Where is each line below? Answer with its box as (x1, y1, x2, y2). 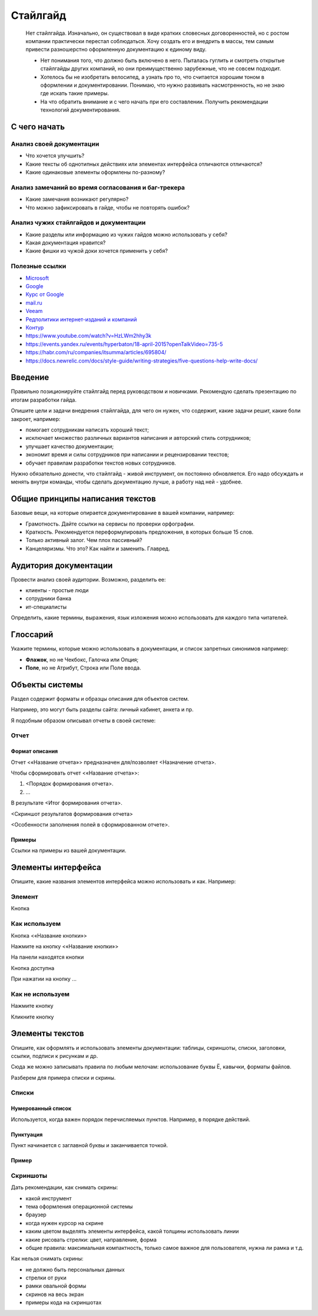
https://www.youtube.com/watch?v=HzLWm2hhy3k (25, 332, 151, 339)
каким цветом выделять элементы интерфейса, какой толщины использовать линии (25, 1228, 239, 1235)
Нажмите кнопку (11, 1002, 54, 1010)
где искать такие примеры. (40, 90, 109, 97)
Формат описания (11, 747, 58, 755)
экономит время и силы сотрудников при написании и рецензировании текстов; (25, 451, 230, 458)
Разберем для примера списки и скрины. (11, 1074, 116, 1081)
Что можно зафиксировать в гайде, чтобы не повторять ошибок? (25, 204, 190, 211)
